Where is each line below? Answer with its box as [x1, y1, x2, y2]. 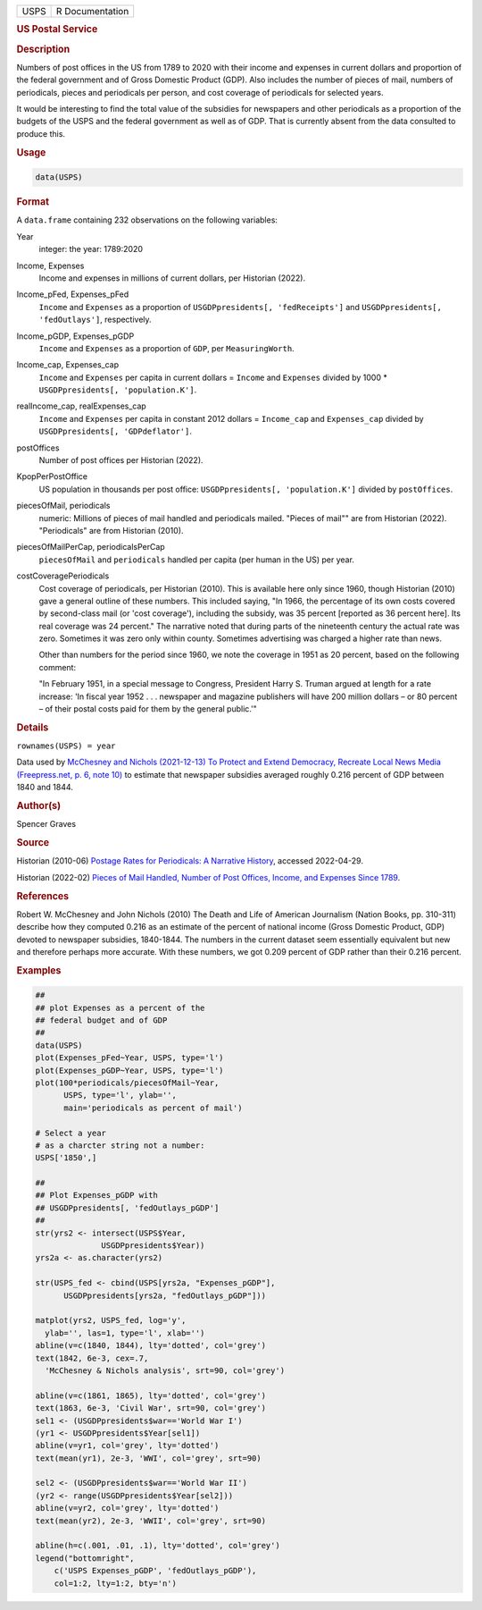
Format [16, 196, 49, 208]
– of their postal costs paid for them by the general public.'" [38, 704, 258, 714]
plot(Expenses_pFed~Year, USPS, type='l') [35, 1053, 224, 1063]
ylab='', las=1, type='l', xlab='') [45, 1328, 205, 1338]
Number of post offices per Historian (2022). [38, 455, 204, 466]
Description [16, 43, 71, 55]
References [16, 889, 70, 902]
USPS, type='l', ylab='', [63, 1091, 178, 1100]
